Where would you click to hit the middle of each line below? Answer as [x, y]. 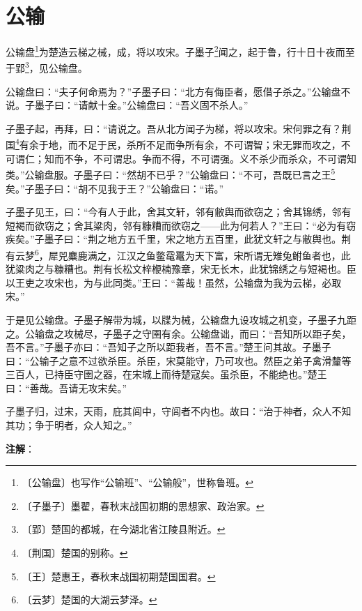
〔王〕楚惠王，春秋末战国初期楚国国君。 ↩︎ [119, 576]
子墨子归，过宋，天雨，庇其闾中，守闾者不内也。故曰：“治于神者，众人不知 [179, 411]
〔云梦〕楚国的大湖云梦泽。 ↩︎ [89, 599]
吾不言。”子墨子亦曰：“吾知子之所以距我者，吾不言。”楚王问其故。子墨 [164, 347]
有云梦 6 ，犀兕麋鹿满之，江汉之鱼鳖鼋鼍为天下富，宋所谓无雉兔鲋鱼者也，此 [178, 254]
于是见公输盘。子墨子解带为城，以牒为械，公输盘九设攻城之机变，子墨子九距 [181, 319]
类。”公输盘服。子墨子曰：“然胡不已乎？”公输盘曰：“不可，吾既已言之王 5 [171, 173]
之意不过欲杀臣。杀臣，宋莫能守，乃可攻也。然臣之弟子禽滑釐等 [205, 360]
